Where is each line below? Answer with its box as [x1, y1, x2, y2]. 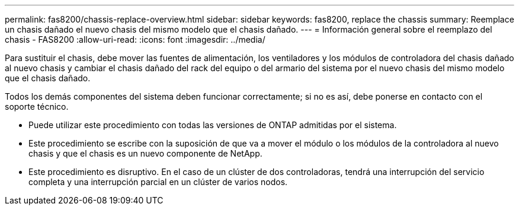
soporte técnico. [5, 101, 69, 112]
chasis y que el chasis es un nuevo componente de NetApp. [28, 148, 262, 158]
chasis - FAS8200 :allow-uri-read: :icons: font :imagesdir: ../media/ [5, 34, 265, 44]
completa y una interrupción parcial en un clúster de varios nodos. [28, 177, 288, 187]
